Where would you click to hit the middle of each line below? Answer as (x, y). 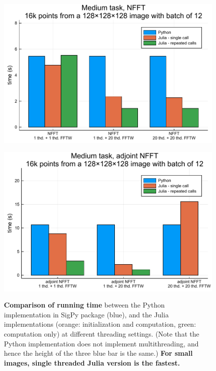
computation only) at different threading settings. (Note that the (102, 334)
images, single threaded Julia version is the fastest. (92, 362)
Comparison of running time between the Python (84, 305)
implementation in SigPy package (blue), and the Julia (86, 314)
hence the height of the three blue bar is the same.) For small (98, 353)
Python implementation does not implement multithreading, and (101, 343)
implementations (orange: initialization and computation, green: (100, 324)
